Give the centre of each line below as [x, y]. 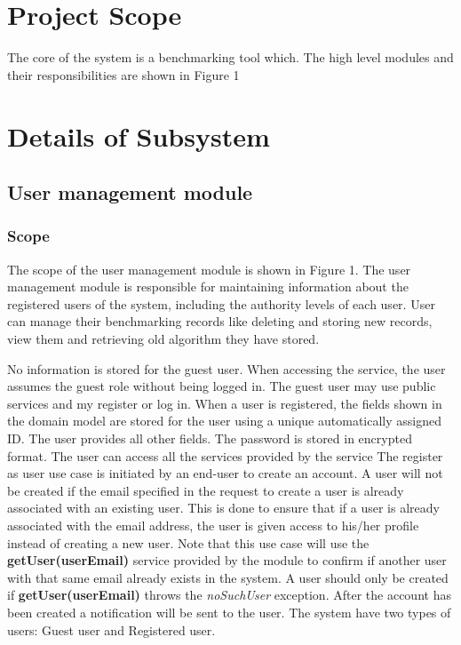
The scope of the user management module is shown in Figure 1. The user [209, 269]
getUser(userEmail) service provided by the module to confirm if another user [227, 560]
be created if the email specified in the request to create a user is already [206, 490]
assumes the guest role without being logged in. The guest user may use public [222, 386]
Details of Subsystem [139, 135]
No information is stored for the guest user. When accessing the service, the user [227, 368]
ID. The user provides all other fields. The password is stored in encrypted [210, 438]
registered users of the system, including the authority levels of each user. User [221, 303]
